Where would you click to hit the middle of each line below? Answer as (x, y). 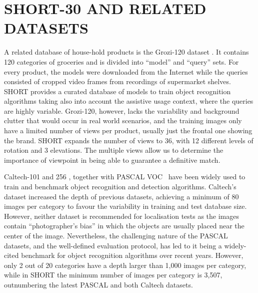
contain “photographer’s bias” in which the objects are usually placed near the (124, 226)
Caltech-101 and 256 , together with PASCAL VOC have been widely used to (125, 177)
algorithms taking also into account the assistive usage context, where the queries (129, 101)
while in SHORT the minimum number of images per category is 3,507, (113, 275)
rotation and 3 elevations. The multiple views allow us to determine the (114, 150)
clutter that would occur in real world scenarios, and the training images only (123, 120)
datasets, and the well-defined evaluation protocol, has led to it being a (113, 245)
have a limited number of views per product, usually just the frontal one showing (128, 130)
